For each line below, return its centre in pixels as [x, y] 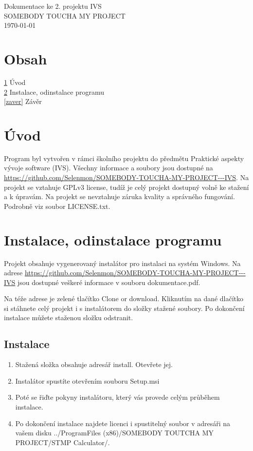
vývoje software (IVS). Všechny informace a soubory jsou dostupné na [108, 168]
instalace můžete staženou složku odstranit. [69, 318]
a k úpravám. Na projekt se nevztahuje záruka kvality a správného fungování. [119, 196]
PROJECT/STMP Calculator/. [63, 442]
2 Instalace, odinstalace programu [54, 92]
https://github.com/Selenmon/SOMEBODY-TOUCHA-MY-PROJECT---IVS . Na [126, 177]
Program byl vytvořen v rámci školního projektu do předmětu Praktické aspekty [124, 158]
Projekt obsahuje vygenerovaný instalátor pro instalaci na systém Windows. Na [122, 263]
